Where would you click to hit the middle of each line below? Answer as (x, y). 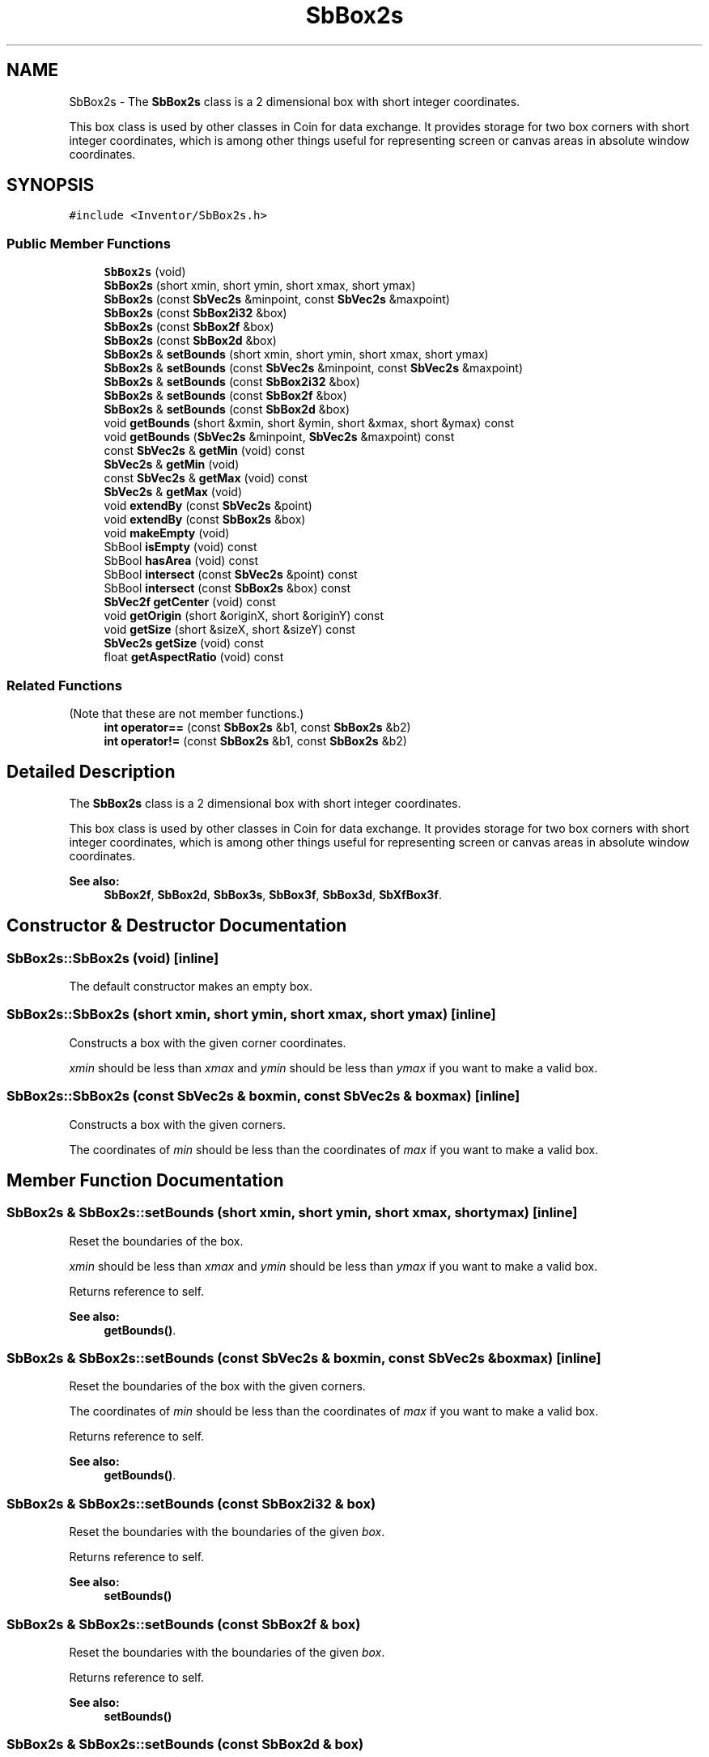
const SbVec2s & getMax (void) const (206, 478)
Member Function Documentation (145, 1180)
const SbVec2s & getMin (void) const (204, 451)
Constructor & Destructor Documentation (177, 926)
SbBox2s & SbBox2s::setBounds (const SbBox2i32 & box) (191, 1503)
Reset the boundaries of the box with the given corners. (217, 1386)
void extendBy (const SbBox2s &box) (205, 520)
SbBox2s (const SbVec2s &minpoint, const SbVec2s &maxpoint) (277, 299)
